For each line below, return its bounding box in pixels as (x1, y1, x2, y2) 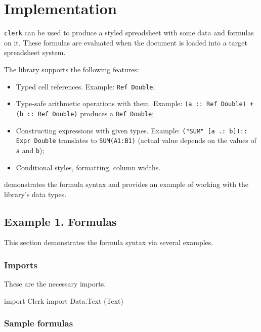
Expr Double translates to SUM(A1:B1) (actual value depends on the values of (16, 135, 256, 146)
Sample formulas (4, 317, 73, 329)
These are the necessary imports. (4, 278, 106, 289)
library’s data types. (4, 188, 67, 199)
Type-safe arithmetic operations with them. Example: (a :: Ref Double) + (16, 98, 254, 109)
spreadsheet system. (4, 47, 66, 58)
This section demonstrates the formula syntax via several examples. (4, 237, 213, 248)
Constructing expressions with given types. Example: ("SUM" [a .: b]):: (16, 125, 248, 135)
